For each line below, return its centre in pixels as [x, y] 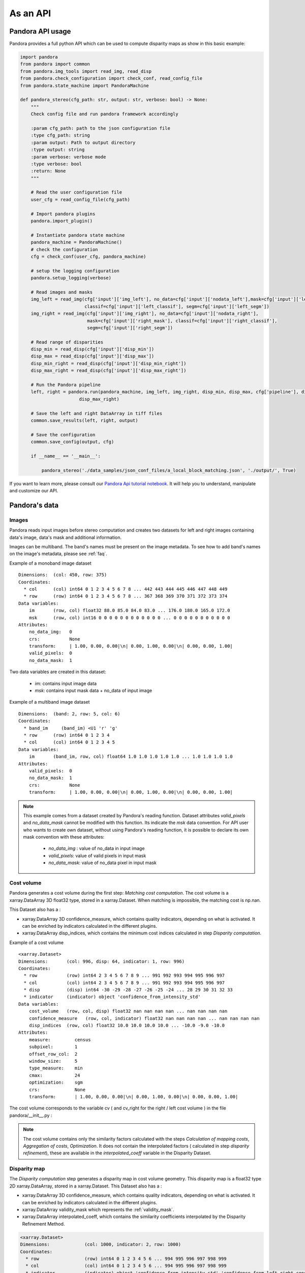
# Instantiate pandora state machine [78, 235]
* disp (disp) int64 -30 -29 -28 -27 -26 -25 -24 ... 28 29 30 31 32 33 [128, 990]
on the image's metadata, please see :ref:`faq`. [58, 554]
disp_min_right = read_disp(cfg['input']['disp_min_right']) [109, 363]
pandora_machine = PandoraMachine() [76, 242]
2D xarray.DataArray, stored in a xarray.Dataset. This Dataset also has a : [86, 1186]
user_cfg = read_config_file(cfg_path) [81, 199]
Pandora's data [34, 505]
